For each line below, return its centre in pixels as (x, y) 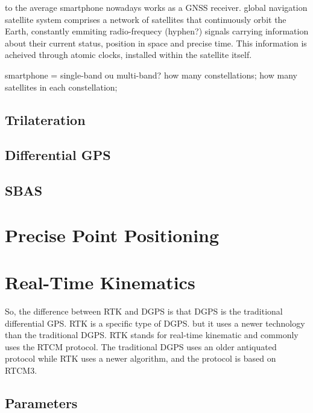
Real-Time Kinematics (100, 282)
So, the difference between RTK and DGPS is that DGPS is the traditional (144, 311)
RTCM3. (21, 370)
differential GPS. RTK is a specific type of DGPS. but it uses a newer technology (155, 323)
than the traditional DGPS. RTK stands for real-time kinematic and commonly (152, 335)
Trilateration (45, 119)
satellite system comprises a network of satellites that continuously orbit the (146, 19)
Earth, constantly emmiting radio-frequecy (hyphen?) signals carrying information (157, 31)
